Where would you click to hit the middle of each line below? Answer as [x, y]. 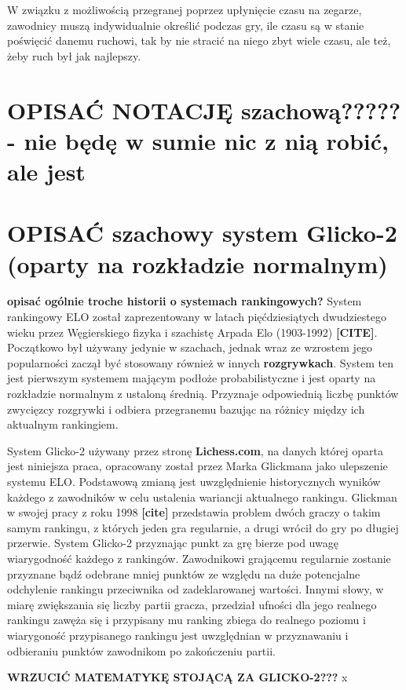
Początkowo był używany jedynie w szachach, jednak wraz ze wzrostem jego [190, 347]
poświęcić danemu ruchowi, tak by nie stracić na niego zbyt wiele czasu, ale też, [199, 40]
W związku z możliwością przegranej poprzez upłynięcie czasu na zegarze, [185, 9]
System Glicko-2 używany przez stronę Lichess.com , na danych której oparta [195, 450]
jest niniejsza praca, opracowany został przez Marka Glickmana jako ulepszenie [198, 466]
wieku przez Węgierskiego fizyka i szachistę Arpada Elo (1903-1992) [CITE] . [192, 332]
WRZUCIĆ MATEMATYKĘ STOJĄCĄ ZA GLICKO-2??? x [177, 677]
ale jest [46, 171]
